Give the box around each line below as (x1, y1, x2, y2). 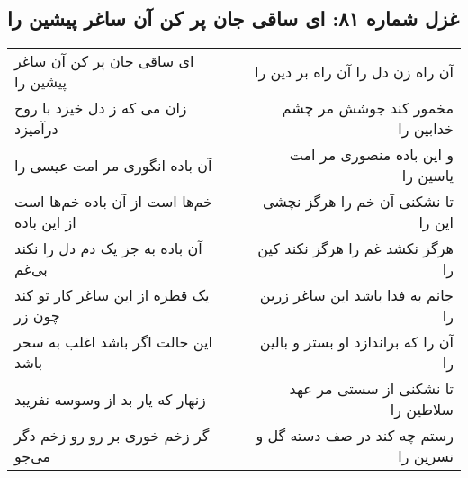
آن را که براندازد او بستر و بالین (259, 331, 454, 353)
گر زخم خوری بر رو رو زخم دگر (14, 425, 210, 446)
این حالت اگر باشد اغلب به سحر (14, 331, 212, 353)
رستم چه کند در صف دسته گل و (256, 425, 454, 446)
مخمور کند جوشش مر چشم (282, 97, 454, 119)
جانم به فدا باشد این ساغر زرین (259, 284, 454, 306)
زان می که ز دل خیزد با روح (14, 97, 187, 119)
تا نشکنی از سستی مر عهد (289, 378, 454, 400)
